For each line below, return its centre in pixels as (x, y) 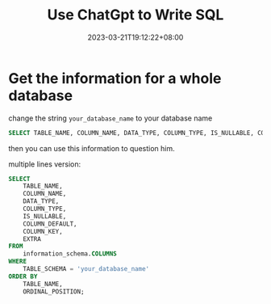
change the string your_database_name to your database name (110, 118)
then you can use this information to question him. (92, 148)
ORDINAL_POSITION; (54, 291)
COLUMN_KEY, (43, 231)
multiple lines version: (45, 164)
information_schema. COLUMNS (70, 254)
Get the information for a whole (115, 78)
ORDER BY (23, 277)
